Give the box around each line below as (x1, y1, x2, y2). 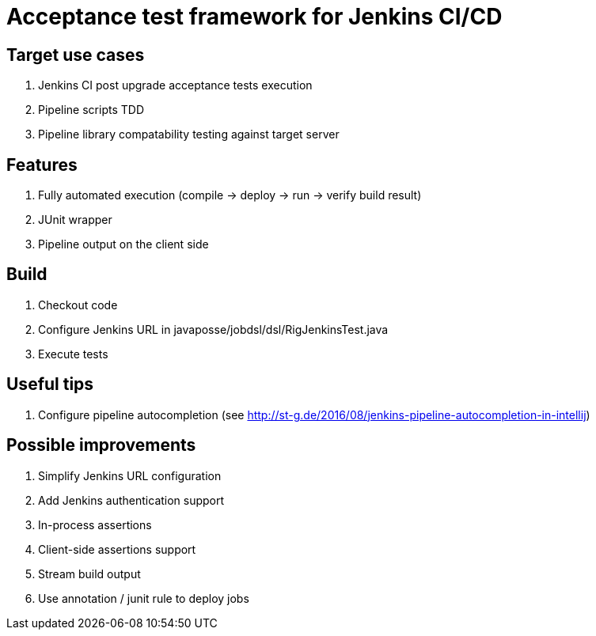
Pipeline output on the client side (38, 237, 209, 252)
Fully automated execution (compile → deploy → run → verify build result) (38, 188, 422, 203)
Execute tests (38, 346, 108, 361)
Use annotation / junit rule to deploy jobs (38, 591, 249, 605)
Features (6, 154, 78, 175)
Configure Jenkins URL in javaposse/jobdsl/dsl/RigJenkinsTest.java (38, 322, 389, 336)
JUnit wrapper (38, 213, 112, 227)
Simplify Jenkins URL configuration (38, 468, 222, 483)
